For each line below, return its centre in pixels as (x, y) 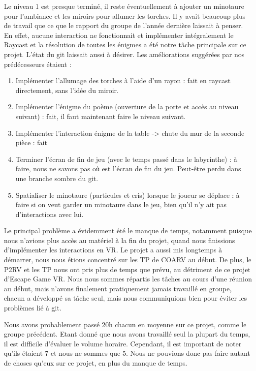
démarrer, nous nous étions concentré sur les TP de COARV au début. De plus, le (128, 260)
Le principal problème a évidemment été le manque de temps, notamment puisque (128, 231)
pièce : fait (31, 142)
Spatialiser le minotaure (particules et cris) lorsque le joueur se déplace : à (128, 195)
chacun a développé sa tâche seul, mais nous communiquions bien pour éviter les (126, 298)
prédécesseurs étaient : (38, 64)
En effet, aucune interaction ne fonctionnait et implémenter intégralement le (119, 35)
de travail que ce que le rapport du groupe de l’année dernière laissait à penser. (124, 25)
